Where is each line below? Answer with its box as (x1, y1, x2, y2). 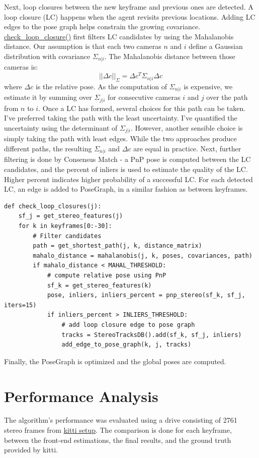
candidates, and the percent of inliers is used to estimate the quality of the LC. (4, 164, 248, 175)
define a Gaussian (189, 41, 243, 51)
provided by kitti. (4, 444, 58, 455)
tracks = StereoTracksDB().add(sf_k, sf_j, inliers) (61, 331, 242, 338)
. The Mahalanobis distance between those (104, 50, 235, 61)
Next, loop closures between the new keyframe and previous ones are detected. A (4, 2, 253, 12)
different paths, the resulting (4, 143, 92, 154)
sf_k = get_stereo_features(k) (47, 281, 152, 289)
